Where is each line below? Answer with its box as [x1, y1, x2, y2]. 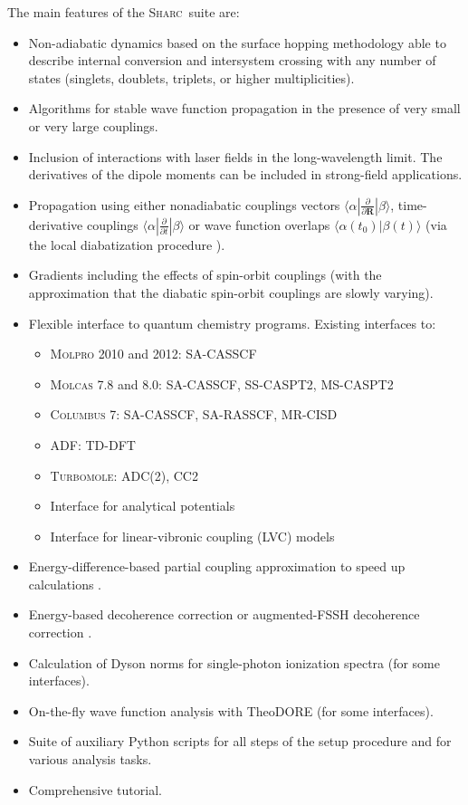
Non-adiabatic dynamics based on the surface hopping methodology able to [28, 33, 446, 52]
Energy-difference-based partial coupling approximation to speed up [28, 557, 406, 576]
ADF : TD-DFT [50, 435, 136, 454]
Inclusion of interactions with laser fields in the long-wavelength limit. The [28, 147, 443, 166]
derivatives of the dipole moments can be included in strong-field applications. [28, 165, 463, 184]
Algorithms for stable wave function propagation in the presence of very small [28, 99, 461, 118]
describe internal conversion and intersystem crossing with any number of [28, 51, 436, 70]
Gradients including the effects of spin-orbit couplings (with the [28, 265, 382, 284]
